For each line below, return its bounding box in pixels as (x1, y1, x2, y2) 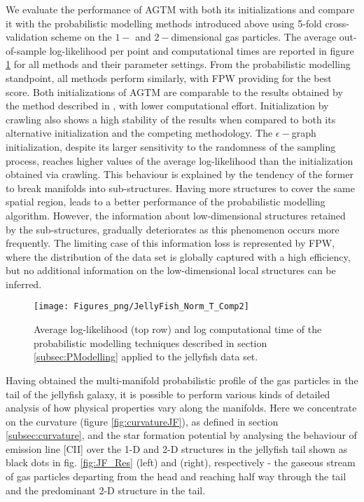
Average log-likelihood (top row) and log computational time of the (34, 322, 322, 337)
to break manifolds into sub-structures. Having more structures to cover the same (6, 180, 355, 195)
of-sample (6, 43, 47, 57)
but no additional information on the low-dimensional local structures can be (6, 263, 336, 278)
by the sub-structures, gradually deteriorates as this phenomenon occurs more (6, 222, 339, 236)
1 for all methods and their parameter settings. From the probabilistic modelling (6, 57, 351, 72)
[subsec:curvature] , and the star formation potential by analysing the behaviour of (6, 428, 357, 442)
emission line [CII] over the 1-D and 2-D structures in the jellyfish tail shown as (6, 441, 348, 456)
